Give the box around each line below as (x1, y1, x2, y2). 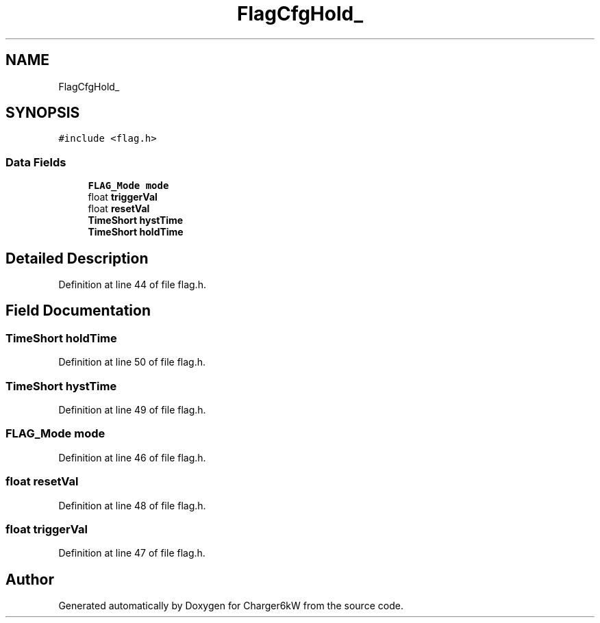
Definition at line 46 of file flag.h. (58, 451, 206, 463)
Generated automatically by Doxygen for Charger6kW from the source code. (58, 600, 403, 612)
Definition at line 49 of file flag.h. (58, 404, 206, 416)
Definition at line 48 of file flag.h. (58, 499, 206, 511)
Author (5, 570, 54, 588)
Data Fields (5, 155, 66, 169)
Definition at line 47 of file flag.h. (58, 547, 205, 559)
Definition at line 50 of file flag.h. (58, 356, 206, 368)
